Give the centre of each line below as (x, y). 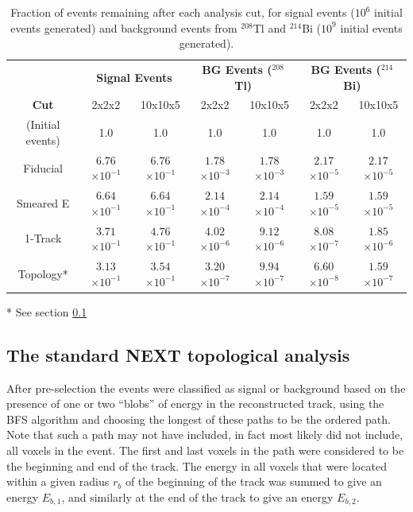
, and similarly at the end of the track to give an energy (197, 496)
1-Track (43, 238)
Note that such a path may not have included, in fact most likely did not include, (205, 434)
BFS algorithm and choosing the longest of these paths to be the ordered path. (199, 419)
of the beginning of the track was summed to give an (253, 481)
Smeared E (43, 202)
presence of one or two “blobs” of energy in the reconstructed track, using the (195, 403)
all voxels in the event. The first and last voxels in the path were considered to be (205, 450)
